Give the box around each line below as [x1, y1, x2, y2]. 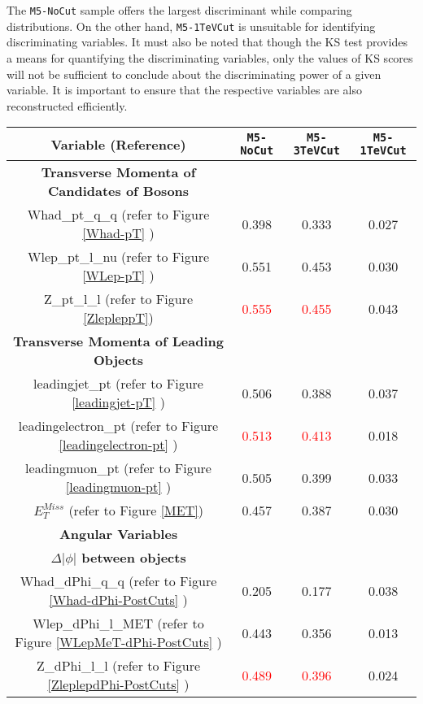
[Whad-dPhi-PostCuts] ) [49, 590, 188, 610]
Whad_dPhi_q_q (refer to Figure [20, 571, 217, 591]
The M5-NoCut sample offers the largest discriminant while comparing [7, 2, 352, 18]
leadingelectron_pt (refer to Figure [18, 416, 219, 436]
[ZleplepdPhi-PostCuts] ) [47, 675, 190, 694]
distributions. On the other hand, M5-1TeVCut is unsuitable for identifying [7, 17, 376, 34]
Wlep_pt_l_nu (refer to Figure [27, 247, 210, 267]
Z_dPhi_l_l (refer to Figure [36, 656, 201, 676]
